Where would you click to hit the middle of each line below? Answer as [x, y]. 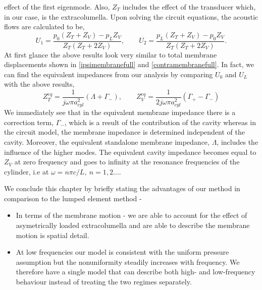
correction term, [29, 122]
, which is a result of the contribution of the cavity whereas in [160, 122]
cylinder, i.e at [27, 171]
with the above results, [39, 84]
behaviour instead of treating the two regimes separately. [104, 282]
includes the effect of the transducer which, [189, 7]
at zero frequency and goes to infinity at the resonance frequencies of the [127, 162]
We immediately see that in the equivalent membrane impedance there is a [120, 112]
